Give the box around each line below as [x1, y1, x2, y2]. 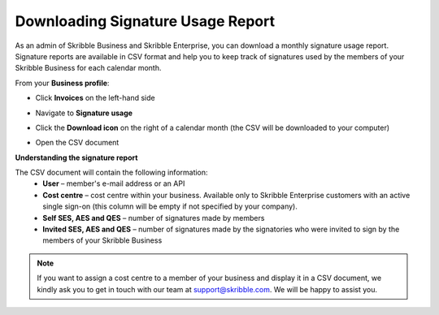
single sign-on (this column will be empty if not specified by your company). [42, 201, 298, 211]
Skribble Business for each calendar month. [15, 63, 162, 73]
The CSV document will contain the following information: [15, 167, 208, 178]
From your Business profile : [15, 78, 110, 88]
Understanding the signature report [15, 153, 138, 162]
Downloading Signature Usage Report [15, 12, 276, 30]
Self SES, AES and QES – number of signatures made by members [42, 213, 265, 222]
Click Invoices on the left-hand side [35, 93, 155, 103]
